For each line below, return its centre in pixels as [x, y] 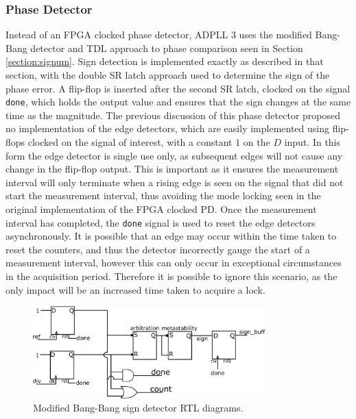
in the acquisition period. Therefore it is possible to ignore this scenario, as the [171, 276]
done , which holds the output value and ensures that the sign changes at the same [178, 102]
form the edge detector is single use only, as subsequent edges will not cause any [174, 155]
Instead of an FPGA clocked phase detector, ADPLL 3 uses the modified [159, 35]
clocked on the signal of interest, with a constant [130, 142]
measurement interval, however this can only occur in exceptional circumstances [174, 263]
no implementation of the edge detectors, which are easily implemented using [167, 128]
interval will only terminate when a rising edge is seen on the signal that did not [175, 182]
